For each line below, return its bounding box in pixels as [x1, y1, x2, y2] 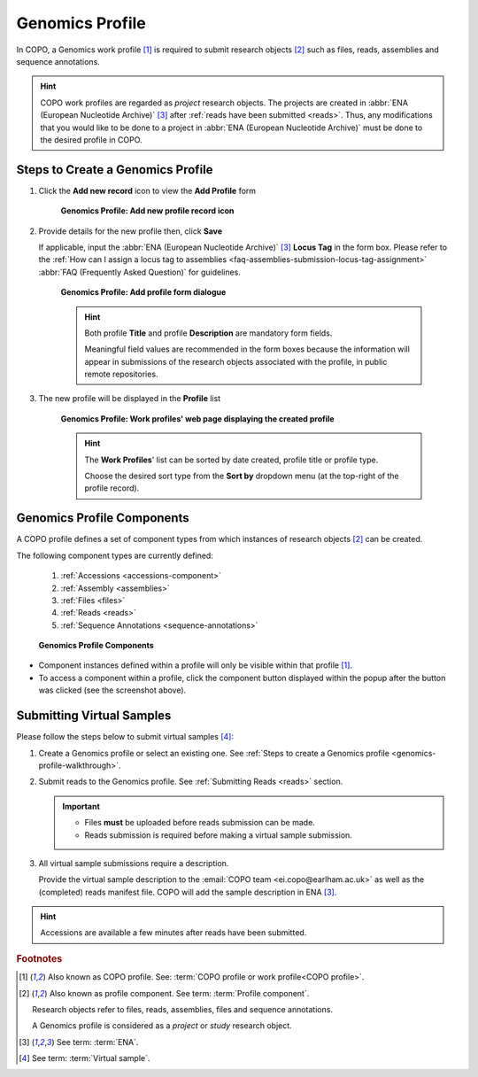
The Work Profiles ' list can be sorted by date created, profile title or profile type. [84, 454, 379, 465]
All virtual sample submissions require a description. [38, 857, 229, 868]
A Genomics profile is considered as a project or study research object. [32, 1020, 292, 1031]
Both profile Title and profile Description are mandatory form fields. [84, 328, 333, 338]
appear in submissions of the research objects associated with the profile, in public [84, 356, 388, 367]
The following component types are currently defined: [16, 550, 214, 561]
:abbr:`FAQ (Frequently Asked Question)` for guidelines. [38, 267, 241, 277]
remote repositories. [84, 368, 158, 380]
